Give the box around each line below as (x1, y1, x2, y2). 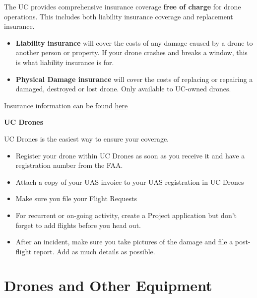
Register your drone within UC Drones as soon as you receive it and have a (15, 150, 245, 160)
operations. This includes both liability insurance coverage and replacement (4, 11, 233, 21)
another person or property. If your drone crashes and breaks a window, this (15, 47, 248, 58)
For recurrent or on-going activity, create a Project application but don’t (15, 210, 237, 220)
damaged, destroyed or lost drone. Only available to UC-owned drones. (15, 83, 231, 94)
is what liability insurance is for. (15, 57, 114, 67)
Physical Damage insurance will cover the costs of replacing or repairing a (15, 74, 253, 84)
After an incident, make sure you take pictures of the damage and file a (15, 236, 233, 247)
